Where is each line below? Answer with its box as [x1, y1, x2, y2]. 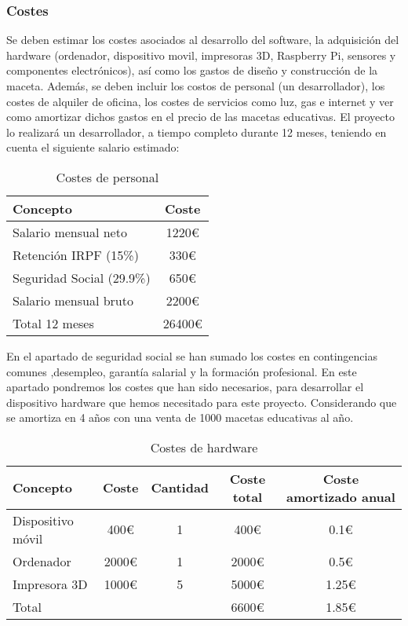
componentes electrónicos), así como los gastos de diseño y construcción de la [6, 62, 378, 79]
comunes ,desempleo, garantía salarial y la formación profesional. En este [6, 363, 357, 379]
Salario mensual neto [13, 222, 127, 241]
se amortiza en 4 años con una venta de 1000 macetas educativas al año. [6, 409, 354, 426]
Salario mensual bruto [13, 291, 133, 309]
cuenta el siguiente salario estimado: [6, 139, 180, 156]
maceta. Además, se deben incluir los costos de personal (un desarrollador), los [6, 78, 385, 93]
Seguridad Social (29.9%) [13, 268, 151, 287]
